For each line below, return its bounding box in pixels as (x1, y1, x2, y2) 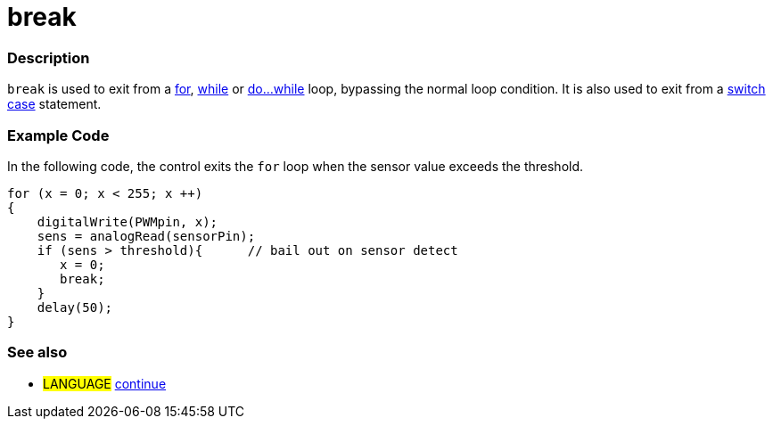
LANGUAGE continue (43, 375, 167, 391)
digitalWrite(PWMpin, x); (37, 214, 218, 229)
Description (7, 48, 90, 67)
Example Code (7, 126, 110, 144)
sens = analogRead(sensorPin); (37, 228, 256, 243)
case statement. (7, 96, 102, 112)
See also (7, 343, 68, 362)
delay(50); (37, 299, 113, 315)
